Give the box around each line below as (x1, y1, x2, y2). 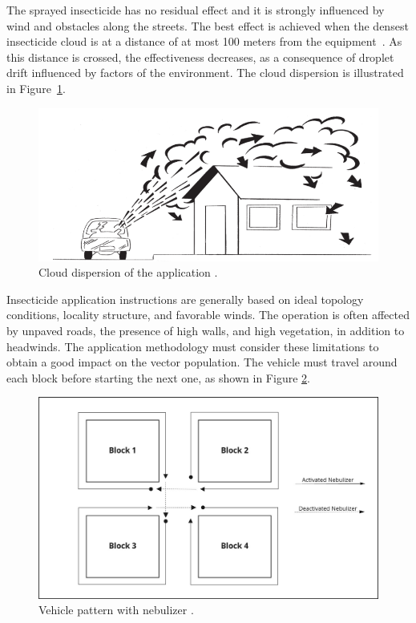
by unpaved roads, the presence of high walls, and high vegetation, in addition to (6, 322, 405, 338)
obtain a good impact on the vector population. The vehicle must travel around (6, 354, 398, 370)
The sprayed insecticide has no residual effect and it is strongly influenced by (6, 2, 385, 18)
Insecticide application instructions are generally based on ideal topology (6, 290, 364, 307)
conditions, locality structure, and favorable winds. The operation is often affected (6, 306, 410, 323)
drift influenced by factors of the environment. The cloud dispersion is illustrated (6, 64, 404, 81)
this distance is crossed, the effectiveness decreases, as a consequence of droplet (6, 48, 394, 65)
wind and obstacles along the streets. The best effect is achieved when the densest (6, 17, 409, 34)
